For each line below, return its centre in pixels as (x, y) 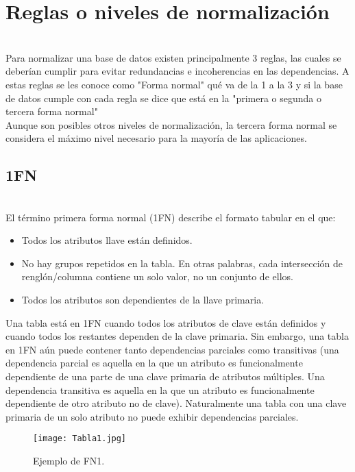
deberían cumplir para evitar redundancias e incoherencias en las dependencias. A (177, 71)
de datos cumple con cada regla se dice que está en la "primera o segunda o (163, 98)
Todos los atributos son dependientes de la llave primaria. (143, 300)
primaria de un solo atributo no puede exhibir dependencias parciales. (152, 416)
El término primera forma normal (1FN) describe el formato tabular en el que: (171, 217)
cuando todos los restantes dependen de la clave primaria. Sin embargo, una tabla (177, 336)
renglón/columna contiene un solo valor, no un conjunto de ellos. (157, 276)
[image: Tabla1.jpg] (80, 439)
